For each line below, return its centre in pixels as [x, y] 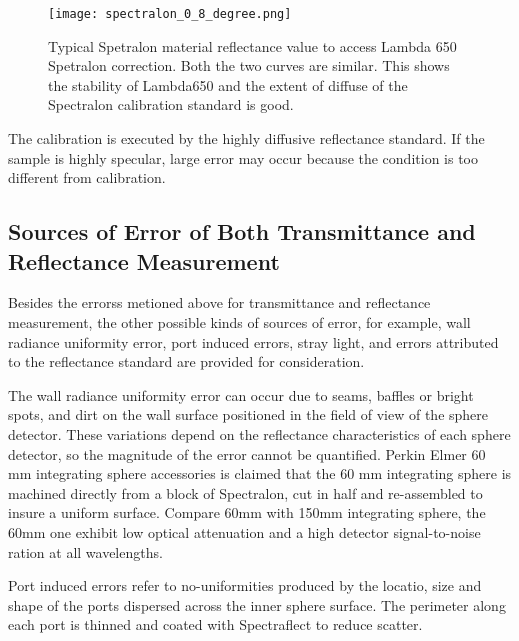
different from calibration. [87, 177]
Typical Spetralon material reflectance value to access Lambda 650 [252, 45]
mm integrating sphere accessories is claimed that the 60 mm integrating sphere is [260, 473]
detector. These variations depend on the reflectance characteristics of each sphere [259, 433]
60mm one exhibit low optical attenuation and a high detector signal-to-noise [244, 531]
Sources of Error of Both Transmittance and [242, 231]
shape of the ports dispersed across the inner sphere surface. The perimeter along [257, 604]
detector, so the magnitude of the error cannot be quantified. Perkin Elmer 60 [247, 453]
